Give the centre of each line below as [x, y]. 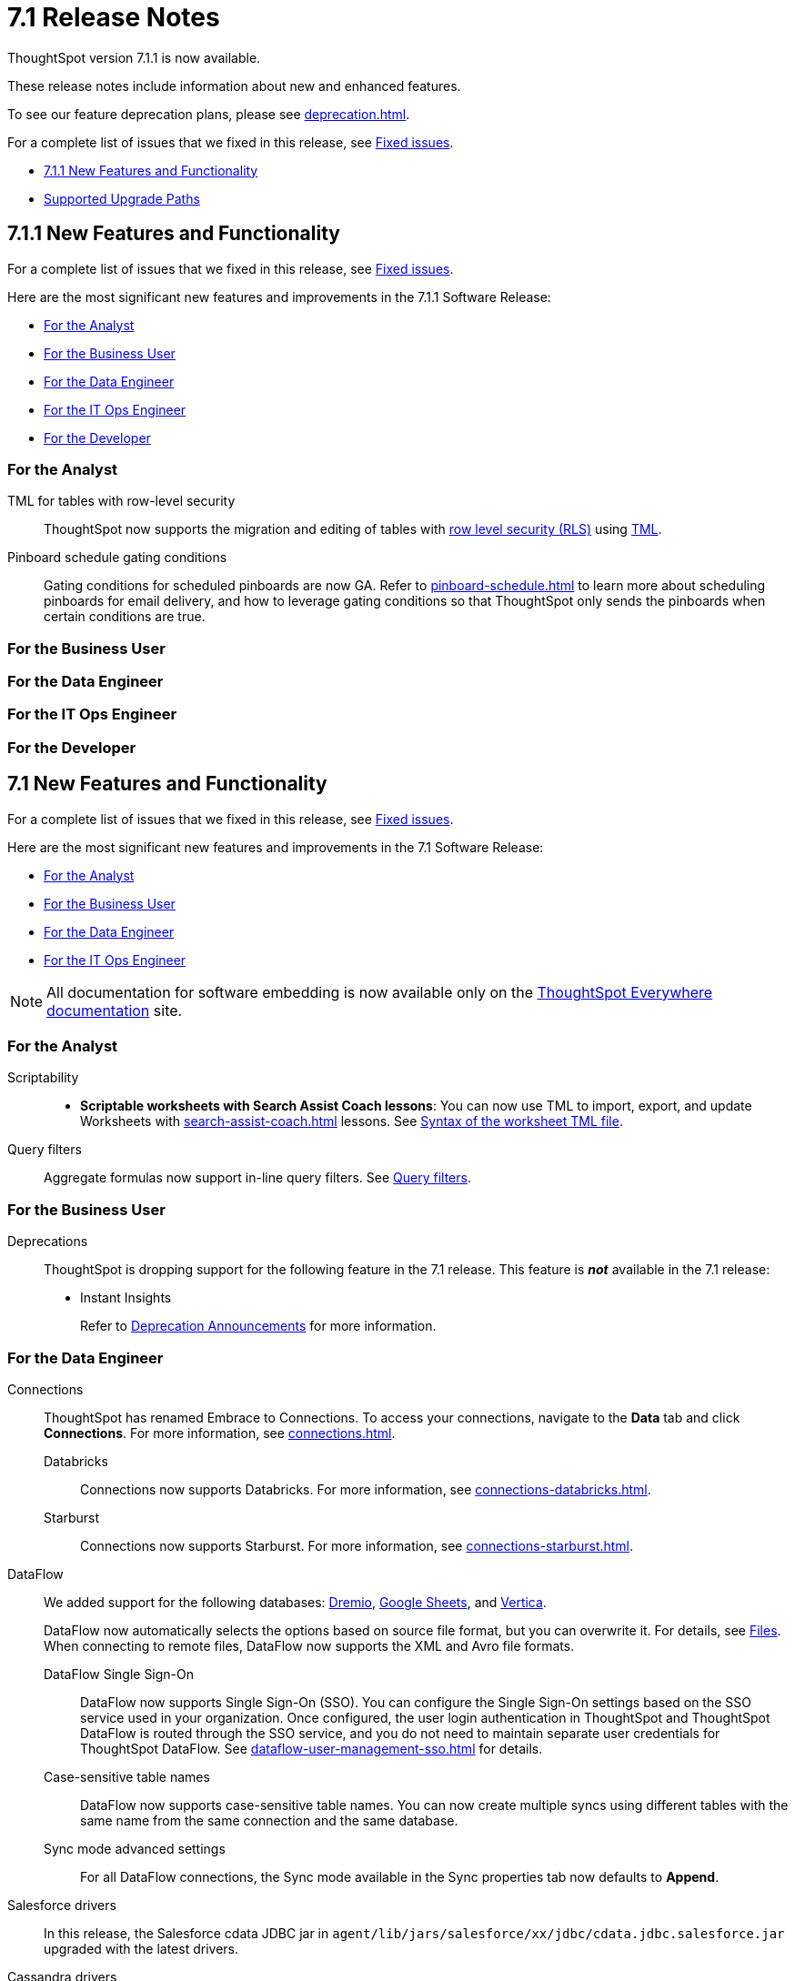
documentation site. [115, 1010]
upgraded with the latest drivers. [141, 1948]
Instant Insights [126, 1298]
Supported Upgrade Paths [122, 198]
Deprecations [48, 1242]
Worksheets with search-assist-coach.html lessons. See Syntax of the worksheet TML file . [352, 1121]
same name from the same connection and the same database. [269, 1820]
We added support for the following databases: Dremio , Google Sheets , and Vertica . [295, 1602]
